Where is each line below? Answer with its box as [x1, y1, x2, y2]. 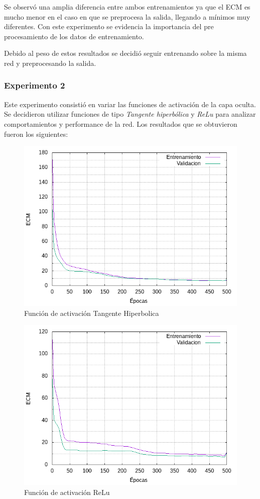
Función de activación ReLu [24, 486, 110, 497]
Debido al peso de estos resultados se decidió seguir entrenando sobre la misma [4, 48, 247, 58]
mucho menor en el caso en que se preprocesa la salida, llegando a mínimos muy [4, 11, 250, 22]
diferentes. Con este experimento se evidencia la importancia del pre [4, 21, 214, 32]
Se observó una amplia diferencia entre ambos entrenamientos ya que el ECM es [4, 2, 250, 12]
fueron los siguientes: [4, 128, 68, 139]
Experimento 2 [4, 79, 65, 92]
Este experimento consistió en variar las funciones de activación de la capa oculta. [4, 99, 256, 109]
